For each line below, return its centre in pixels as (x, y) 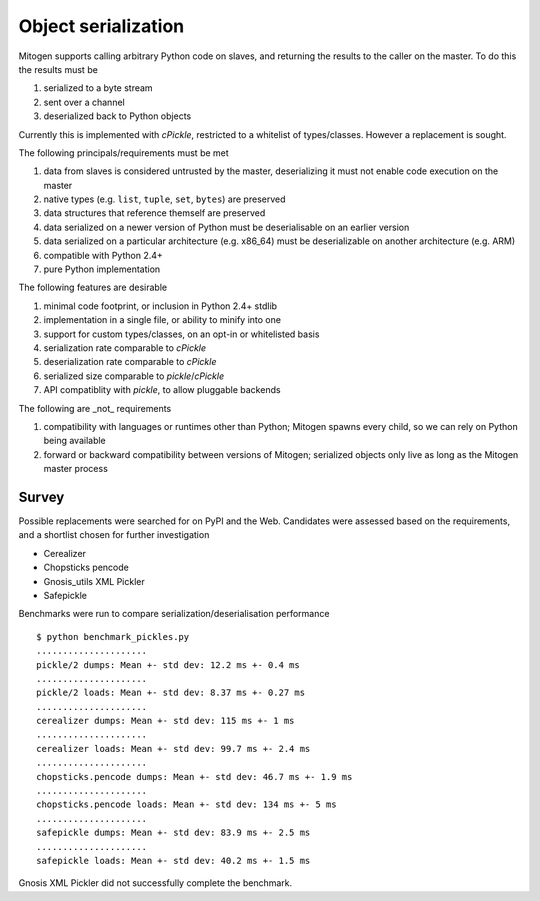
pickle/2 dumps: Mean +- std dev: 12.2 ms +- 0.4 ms (168, 664)
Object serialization (101, 26)
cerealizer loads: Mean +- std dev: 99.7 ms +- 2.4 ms (173, 748)
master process (76, 469)
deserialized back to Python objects (117, 116)
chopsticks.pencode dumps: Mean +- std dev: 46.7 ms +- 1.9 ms (194, 776)
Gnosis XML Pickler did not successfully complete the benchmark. (155, 883)
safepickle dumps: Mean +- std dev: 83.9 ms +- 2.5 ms (173, 833)
